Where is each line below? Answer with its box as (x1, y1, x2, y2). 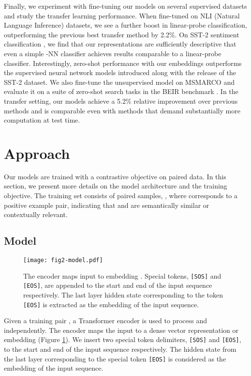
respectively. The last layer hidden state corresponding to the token (23, 289, 223, 299)
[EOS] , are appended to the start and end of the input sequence (23, 280, 212, 290)
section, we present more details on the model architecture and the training (4, 181, 227, 191)
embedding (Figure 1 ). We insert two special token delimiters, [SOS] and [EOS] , (4, 334, 241, 345)
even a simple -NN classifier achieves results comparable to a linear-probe (4, 48, 221, 58)
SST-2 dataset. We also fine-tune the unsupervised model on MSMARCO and (4, 77, 235, 87)
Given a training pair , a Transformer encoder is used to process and (4, 315, 207, 326)
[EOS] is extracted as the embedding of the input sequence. (23, 299, 199, 309)
